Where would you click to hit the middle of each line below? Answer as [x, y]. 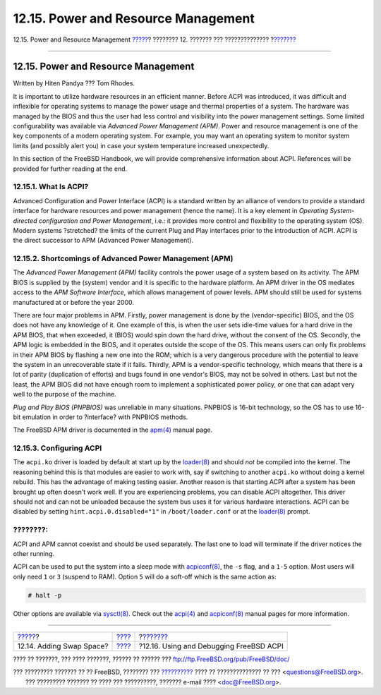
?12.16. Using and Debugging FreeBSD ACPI [211, 646]
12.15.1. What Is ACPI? [51, 187]
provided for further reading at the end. [70, 169]
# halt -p [45, 595]
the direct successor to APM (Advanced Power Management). [103, 241]
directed [25, 220]
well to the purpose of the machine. [65, 394]
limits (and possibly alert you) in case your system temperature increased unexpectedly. [141, 145]
